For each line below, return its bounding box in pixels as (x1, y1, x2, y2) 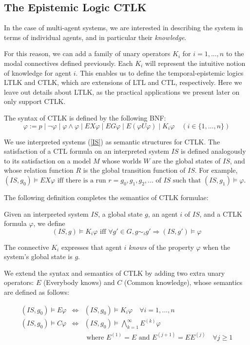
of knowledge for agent (4, 67, 72, 78)
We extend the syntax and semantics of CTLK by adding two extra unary (4, 267, 225, 278)
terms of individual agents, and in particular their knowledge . (4, 32, 187, 42)
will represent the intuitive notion (145, 58, 246, 68)
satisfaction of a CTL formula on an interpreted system (4, 146, 169, 156)
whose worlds (102, 155, 141, 165)
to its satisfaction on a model (4, 155, 91, 165)
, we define (33, 218, 65, 228)
